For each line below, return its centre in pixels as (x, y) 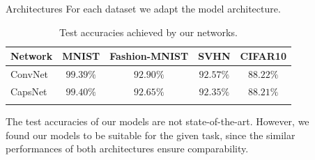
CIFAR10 (263, 56)
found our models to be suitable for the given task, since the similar (151, 135)
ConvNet (30, 74)
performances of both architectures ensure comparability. (127, 149)
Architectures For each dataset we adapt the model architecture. (143, 8)
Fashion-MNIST (149, 56)
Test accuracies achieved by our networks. (148, 32)
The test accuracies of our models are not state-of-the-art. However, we (157, 121)
